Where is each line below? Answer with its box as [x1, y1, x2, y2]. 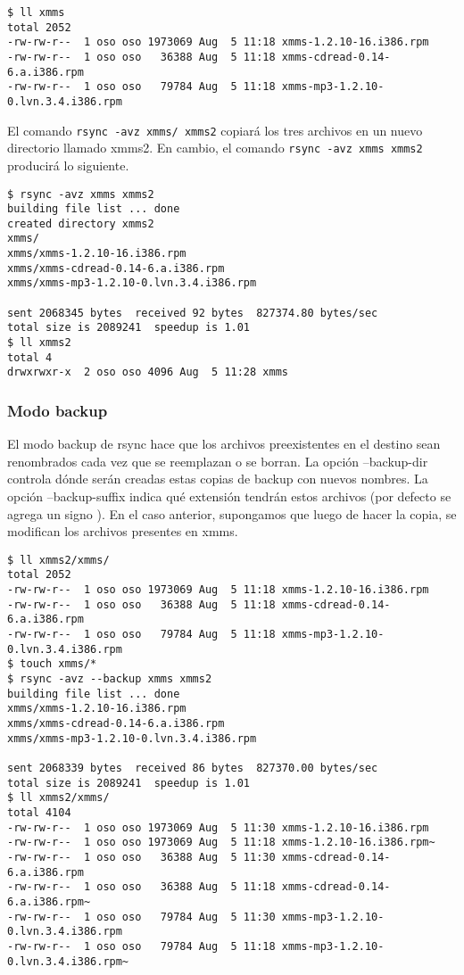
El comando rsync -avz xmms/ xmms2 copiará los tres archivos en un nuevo [7, 120, 423, 139]
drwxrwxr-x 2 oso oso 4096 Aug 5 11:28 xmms [7, 366, 288, 379]
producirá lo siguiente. [7, 155, 129, 174]
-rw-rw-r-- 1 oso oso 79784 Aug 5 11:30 [7, 910, 276, 923]
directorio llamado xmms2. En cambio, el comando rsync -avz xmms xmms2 [7, 138, 423, 157]
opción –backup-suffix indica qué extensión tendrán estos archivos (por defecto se [7, 487, 452, 506]
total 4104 [7, 806, 71, 819]
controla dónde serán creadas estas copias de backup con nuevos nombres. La [7, 469, 428, 488]
